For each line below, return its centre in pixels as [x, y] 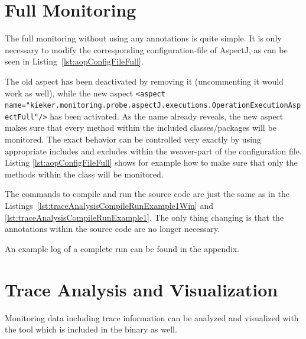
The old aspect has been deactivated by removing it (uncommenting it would [144, 81]
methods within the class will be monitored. [84, 174]
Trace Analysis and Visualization [141, 289]
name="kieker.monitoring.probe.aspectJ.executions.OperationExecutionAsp [153, 106]
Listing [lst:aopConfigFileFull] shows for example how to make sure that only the [151, 162]
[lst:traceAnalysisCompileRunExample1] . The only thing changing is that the [144, 217]
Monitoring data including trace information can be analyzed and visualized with [152, 317]
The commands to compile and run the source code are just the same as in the [147, 194]
